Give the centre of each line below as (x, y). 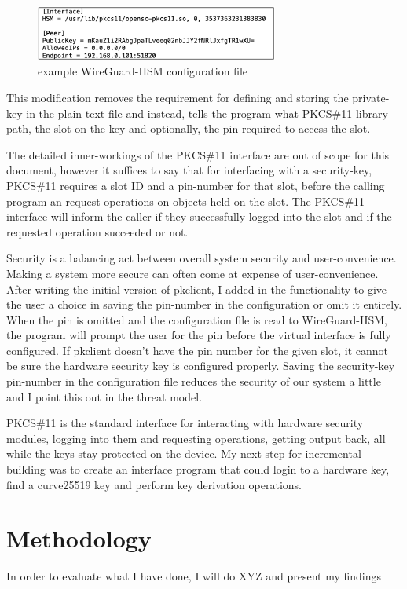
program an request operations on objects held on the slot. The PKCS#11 (186, 201)
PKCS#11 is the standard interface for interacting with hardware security (185, 423)
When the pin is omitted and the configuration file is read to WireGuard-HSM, (197, 319)
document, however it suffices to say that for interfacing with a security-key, (189, 170)
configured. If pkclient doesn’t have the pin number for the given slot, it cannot (198, 350)
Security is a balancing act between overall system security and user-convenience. (202, 258)
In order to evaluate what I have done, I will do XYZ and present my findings (194, 576)
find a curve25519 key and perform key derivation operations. (154, 484)
